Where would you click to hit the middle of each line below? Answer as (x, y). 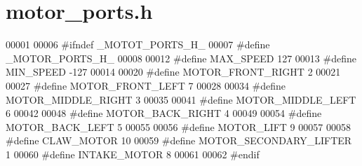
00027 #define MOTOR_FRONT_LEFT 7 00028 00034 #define (146, 85)
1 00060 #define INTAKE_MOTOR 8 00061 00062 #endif (133, 154)
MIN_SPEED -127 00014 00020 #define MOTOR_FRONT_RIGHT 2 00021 (173, 72)
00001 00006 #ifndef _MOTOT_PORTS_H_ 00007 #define (138, 44)
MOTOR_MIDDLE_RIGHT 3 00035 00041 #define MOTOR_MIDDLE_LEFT (181, 99)
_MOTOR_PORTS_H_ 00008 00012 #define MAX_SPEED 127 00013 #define (181, 58)
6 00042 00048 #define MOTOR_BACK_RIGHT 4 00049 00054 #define (164, 113)
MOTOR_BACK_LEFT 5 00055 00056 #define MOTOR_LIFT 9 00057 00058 (178, 126)
